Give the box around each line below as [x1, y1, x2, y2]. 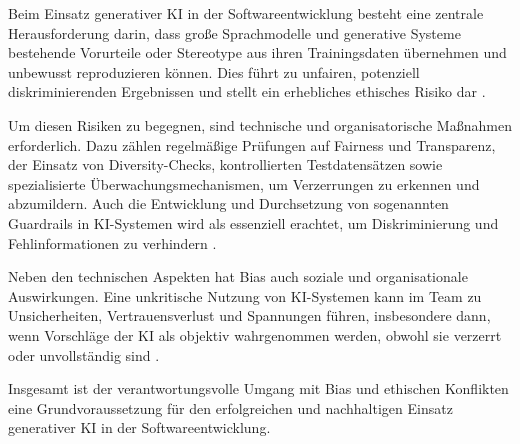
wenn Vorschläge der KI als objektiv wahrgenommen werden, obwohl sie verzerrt [8, 324, 502, 345]
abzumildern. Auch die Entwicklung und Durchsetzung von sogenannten [8, 193, 449, 214]
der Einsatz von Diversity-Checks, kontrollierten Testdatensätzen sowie [8, 154, 443, 175]
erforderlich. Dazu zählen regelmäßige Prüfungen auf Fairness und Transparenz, [8, 134, 496, 155]
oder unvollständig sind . [8, 344, 160, 365]
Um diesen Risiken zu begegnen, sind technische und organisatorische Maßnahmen [8, 114, 512, 135]
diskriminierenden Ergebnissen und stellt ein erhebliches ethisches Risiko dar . [8, 81, 486, 102]
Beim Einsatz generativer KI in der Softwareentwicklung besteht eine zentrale [8, 3, 484, 23]
